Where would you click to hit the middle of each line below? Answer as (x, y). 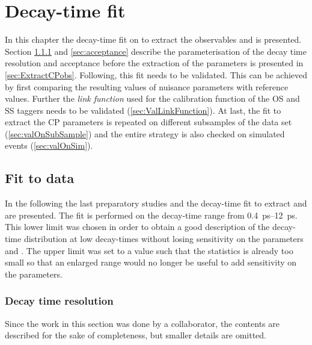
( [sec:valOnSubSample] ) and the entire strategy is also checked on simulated (145, 133)
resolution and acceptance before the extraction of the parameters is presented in (154, 63)
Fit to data (40, 178)
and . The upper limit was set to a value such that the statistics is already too (149, 250)
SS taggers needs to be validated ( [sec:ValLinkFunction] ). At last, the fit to (143, 110)
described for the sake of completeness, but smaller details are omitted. (136, 335)
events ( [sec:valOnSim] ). (49, 145)
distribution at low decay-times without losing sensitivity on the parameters (164, 239)
